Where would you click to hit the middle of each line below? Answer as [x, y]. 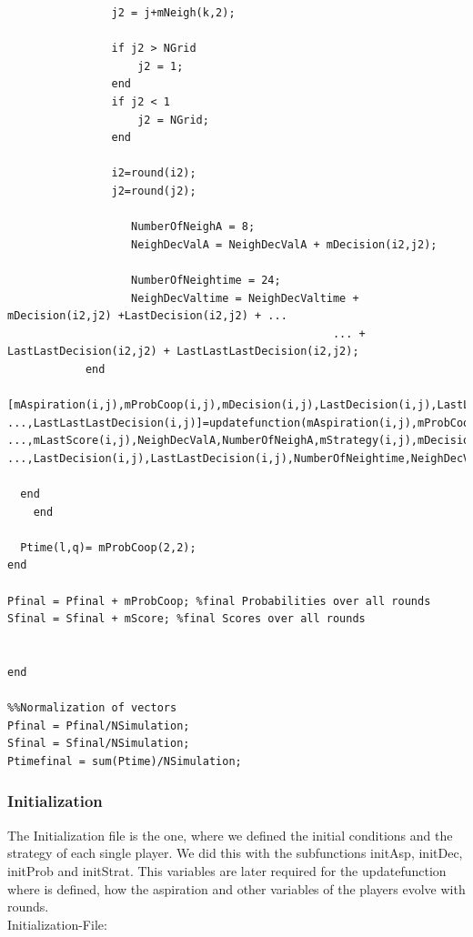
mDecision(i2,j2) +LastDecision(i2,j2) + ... [147, 316]
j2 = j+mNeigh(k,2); [173, 13]
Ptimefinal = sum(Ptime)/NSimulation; [125, 761]
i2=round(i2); [154, 173]
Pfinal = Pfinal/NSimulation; [99, 725]
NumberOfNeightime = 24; [206, 280]
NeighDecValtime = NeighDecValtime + [245, 298]
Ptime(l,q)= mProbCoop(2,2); [108, 547]
